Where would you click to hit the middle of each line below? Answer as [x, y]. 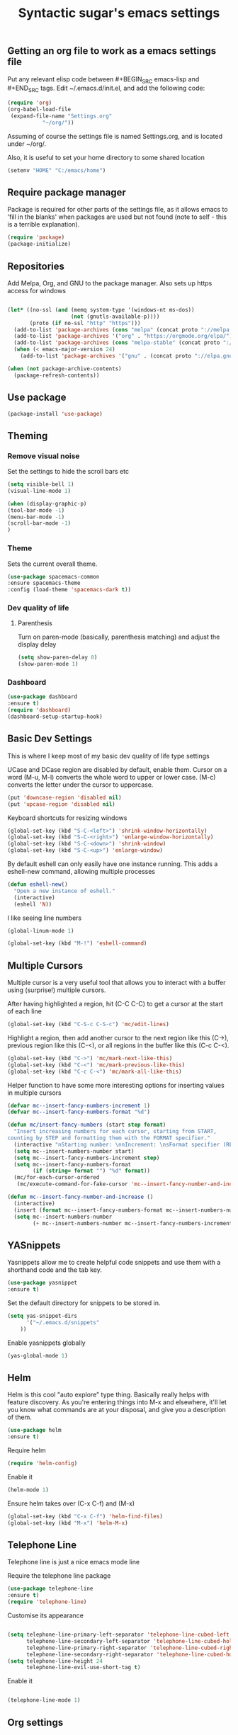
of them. [19, 1417]
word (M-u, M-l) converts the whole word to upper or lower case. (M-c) [112, 777]
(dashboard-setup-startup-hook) [55, 717]
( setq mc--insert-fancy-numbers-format [73, 1164]
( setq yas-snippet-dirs [42, 1316]
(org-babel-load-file [39, 110]
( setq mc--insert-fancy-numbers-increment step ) [87, 1158]
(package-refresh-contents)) [57, 375]
